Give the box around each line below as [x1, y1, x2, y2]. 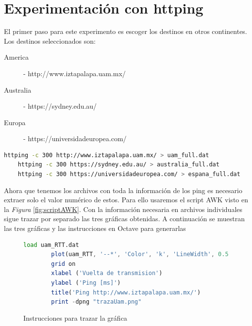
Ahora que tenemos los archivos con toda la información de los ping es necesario [4, 185, 242, 195]
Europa [4, 117, 26, 127]
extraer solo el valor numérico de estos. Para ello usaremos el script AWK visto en [4, 195, 248, 205]
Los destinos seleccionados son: [4, 35, 96, 46]
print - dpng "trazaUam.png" [51, 298, 142, 306]
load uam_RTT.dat [23, 241, 79, 248]
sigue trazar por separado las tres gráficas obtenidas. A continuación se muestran [4, 213, 245, 224]
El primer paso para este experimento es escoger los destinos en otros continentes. [4, 26, 247, 36]
